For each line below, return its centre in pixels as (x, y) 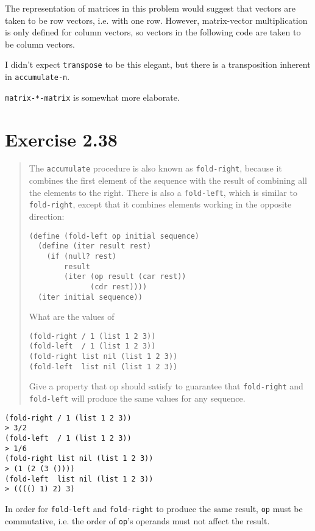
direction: (47, 216)
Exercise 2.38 (61, 139)
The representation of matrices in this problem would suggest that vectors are (150, 8)
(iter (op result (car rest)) (125, 277)
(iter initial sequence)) (90, 297)
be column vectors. (40, 44)
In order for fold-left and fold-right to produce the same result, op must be (154, 508)
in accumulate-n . (37, 77)
